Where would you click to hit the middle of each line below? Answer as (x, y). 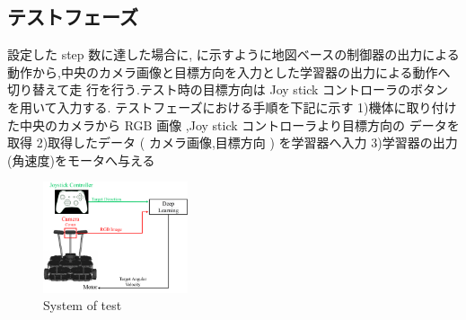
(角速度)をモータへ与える (81, 160)
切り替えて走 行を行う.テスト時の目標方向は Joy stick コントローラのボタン (228, 89)
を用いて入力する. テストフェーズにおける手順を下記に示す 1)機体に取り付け (232, 107)
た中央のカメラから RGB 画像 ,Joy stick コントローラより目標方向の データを (233, 124)
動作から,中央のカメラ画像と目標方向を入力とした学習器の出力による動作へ (229, 71)
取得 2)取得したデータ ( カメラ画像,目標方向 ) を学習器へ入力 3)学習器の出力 (233, 142)
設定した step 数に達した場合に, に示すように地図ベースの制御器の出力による (233, 54)
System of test (83, 305)
